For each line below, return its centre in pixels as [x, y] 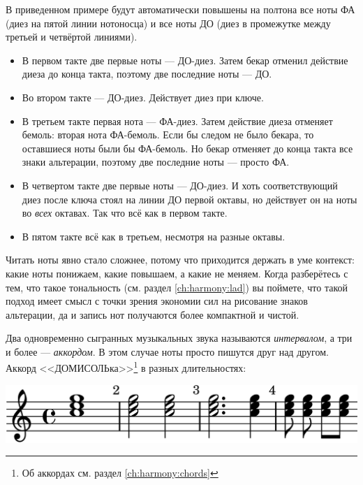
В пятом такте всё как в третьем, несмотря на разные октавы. [154, 236]
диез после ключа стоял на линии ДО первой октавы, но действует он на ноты [190, 199]
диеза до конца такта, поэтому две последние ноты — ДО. [147, 74]
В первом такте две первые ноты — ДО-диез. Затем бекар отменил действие [185, 60]
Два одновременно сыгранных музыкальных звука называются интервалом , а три [179, 338]
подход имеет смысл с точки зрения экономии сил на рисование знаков [157, 301]
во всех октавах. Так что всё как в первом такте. [125, 213]
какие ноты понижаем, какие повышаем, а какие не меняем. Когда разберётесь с [177, 273]
